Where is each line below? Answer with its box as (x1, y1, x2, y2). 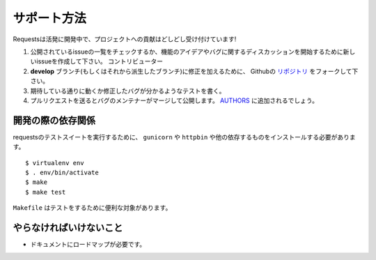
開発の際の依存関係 (13, 114, 95, 126)
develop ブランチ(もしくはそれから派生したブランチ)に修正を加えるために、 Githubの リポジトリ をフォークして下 (30, 67, 359, 75)
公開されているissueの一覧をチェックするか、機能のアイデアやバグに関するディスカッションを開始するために (30, 47, 344, 56)
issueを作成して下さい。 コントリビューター (36, 57, 164, 66)
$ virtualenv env (25, 159, 84, 167)
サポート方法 (13, 10, 87, 26)
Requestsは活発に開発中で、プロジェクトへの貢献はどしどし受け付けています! (13, 35, 237, 43)
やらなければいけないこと (13, 222, 123, 234)
